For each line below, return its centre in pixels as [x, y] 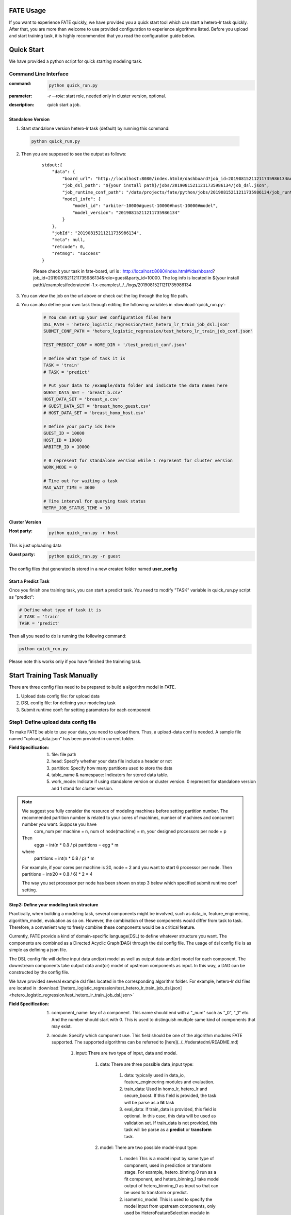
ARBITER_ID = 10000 [66, 447]
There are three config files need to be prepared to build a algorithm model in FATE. [92, 687]
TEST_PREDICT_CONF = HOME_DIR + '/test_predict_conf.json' [115, 345]
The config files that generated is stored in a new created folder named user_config [93, 569]
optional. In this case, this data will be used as [170, 1116]
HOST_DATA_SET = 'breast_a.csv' [82, 399]
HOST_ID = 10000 [63, 440]
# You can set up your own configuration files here [107, 318]
